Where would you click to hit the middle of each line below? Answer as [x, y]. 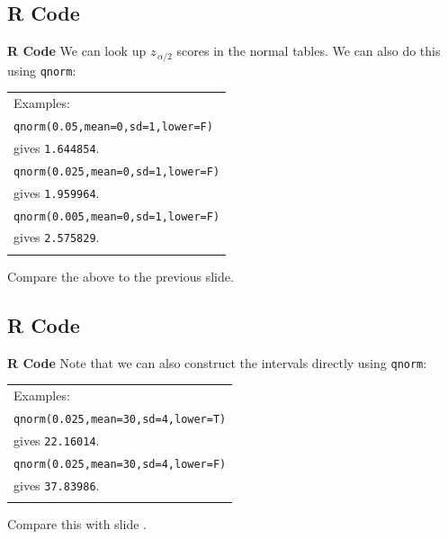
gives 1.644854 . [57, 147]
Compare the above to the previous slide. [121, 276]
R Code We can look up [77, 51]
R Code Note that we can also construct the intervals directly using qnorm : [217, 362]
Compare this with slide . [77, 524]
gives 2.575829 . [57, 237]
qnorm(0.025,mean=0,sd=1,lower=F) [117, 171]
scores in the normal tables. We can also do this [309, 51]
